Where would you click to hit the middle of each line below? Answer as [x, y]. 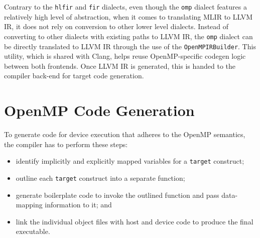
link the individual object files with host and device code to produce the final [135, 221]
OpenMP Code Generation [99, 110]
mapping [29, 205]
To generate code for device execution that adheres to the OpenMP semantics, [125, 134]
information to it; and [78, 205]
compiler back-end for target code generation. [74, 76]
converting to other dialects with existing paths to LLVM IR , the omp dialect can [128, 36]
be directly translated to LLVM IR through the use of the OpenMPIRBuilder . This [130, 46]
